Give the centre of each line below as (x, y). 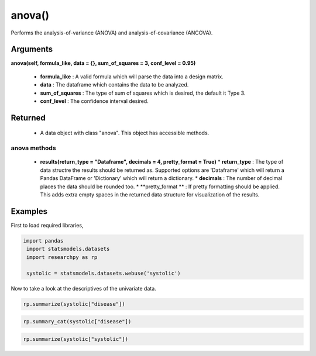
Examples (29, 211)
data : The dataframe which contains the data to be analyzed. (114, 85)
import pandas (43, 241)
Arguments (32, 49)
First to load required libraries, (47, 225)
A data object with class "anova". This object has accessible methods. (125, 133)
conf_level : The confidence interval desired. (94, 101)
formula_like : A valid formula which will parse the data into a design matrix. (132, 77)
